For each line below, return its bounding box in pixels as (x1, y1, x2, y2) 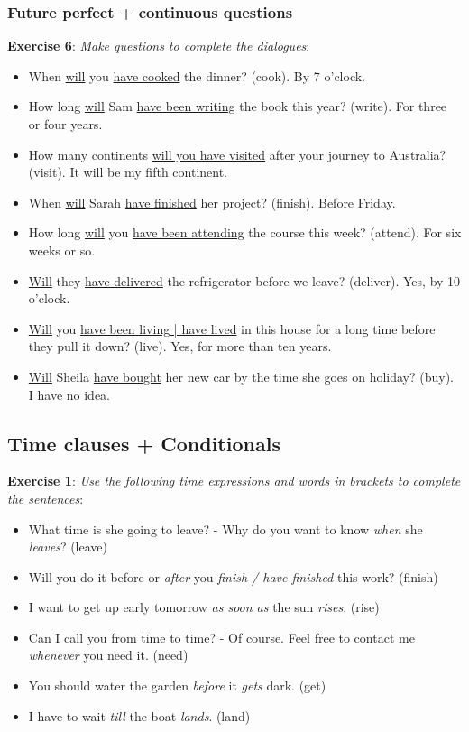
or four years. (28, 115, 103, 133)
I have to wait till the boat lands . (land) (28, 706, 251, 725)
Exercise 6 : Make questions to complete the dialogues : (7, 36, 310, 55)
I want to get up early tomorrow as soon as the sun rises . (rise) (28, 598, 380, 616)
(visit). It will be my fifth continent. (28, 162, 228, 181)
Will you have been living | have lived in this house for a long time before (28, 319, 436, 338)
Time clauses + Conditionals (7, 429, 280, 457)
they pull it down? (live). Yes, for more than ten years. (28, 337, 332, 356)
